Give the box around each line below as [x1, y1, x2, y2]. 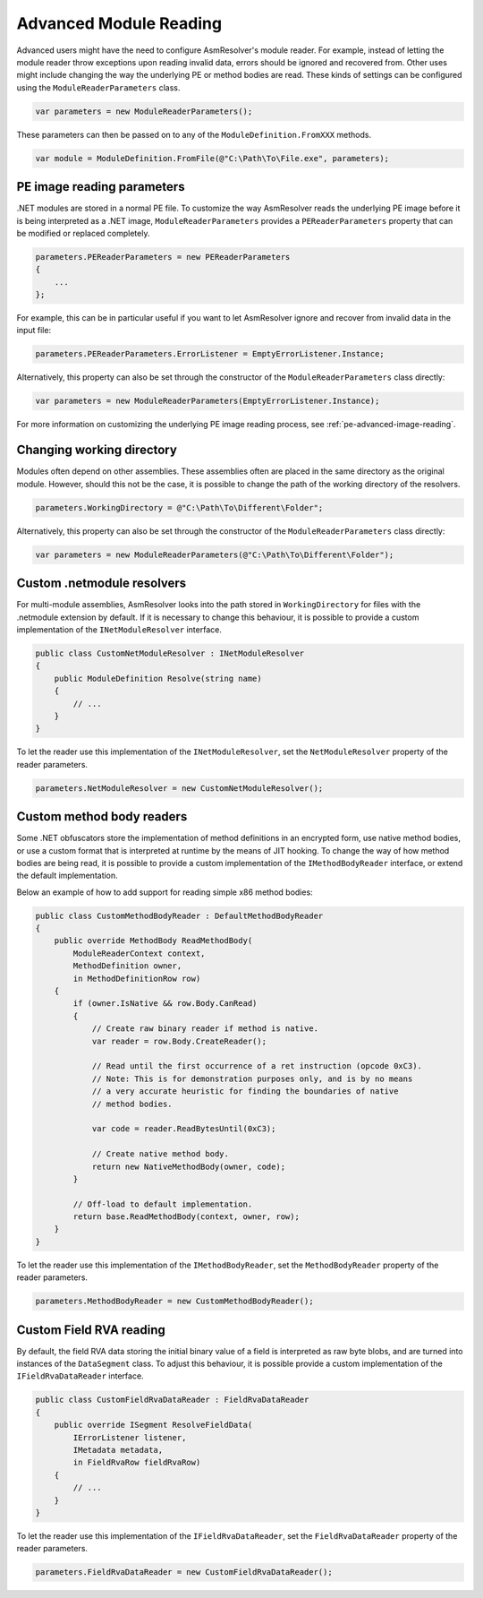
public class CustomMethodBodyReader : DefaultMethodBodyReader [35, 910, 324, 921]
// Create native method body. [91, 1149, 230, 1159]
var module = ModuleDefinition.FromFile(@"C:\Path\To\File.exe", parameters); [35, 153, 389, 163]
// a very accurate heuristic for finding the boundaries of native [91, 1087, 399, 1096]
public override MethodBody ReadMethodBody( [54, 936, 253, 946]
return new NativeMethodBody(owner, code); [91, 1161, 286, 1172]
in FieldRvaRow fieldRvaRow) [72, 1457, 201, 1468]
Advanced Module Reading [16, 13, 223, 33]
